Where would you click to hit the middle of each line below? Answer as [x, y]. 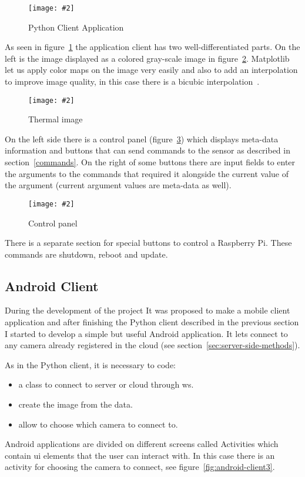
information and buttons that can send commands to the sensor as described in [148, 150]
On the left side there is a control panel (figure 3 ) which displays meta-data [142, 139]
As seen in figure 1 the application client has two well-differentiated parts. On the [152, 47]
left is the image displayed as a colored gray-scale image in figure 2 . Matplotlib [147, 58]
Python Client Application [76, 27]
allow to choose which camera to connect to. [98, 424]
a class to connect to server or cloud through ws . [106, 384]
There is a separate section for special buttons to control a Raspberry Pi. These [148, 243]
